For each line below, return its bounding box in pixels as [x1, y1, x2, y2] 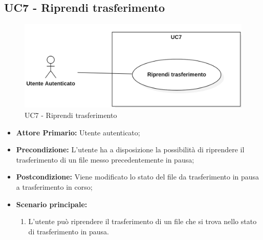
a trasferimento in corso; [16, 181, 93, 192]
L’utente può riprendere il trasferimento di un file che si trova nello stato [28, 216, 257, 227]
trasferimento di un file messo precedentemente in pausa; [16, 154, 194, 165]
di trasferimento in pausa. [28, 226, 109, 236]
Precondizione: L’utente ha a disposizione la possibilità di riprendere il [16, 144, 245, 155]
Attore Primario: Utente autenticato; [16, 127, 140, 137]
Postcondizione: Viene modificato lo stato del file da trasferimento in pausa [16, 171, 259, 182]
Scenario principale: [16, 198, 87, 209]
